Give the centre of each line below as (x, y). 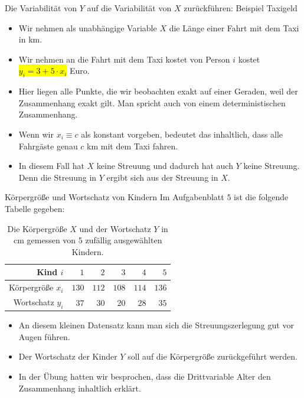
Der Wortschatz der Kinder (68, 356)
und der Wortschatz (115, 228)
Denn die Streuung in (58, 177)
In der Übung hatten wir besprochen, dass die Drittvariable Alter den (145, 376)
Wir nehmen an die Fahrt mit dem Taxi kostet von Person (124, 59)
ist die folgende (261, 197)
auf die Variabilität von (129, 8)
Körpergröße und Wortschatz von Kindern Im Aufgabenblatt (115, 197)
